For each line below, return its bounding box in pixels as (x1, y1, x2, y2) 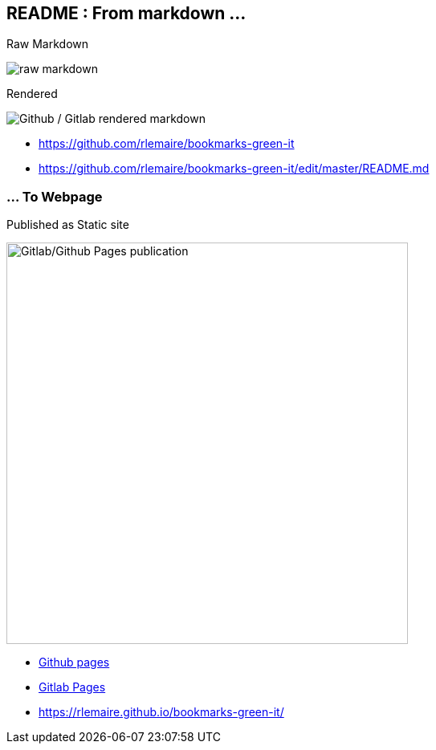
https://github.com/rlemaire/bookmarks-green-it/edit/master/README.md (39, 161, 430, 176)
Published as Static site (6, 218, 129, 232)
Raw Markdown (6, 37, 89, 51)
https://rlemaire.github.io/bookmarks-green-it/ (39, 705, 284, 719)
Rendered (6, 87, 58, 101)
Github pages (39, 655, 110, 670)
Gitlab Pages (39, 680, 106, 695)
